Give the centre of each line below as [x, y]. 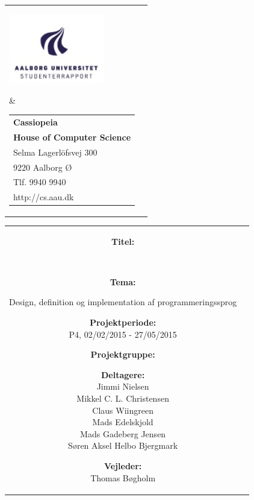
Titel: [123, 241]
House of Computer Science [72, 137]
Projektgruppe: [123, 354]
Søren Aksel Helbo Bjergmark [123, 445]
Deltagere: [123, 374]
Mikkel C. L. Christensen [123, 398]
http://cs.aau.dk [44, 197]
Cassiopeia [36, 122]
